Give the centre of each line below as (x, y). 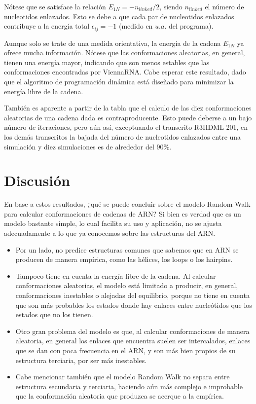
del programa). (191, 26)
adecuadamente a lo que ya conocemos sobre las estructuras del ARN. (110, 233)
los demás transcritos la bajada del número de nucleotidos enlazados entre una (123, 136)
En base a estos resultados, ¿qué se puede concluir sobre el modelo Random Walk (127, 204)
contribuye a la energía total (47, 26)
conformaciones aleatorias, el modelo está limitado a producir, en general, (127, 285)
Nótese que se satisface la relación (55, 6)
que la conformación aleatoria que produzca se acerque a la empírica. (120, 396)
